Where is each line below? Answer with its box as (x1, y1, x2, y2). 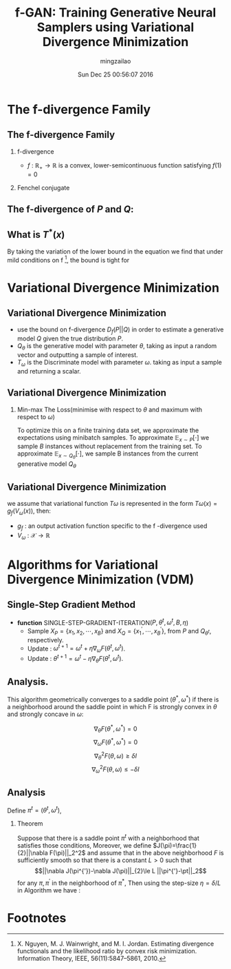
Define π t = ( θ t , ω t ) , (7, 805, 62, 815)
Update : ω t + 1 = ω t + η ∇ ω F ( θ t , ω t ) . (27, 643, 126, 654)
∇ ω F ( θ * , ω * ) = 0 (93, 737, 138, 748)
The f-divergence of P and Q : (7, 203, 134, 215)
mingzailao (100, 57, 131, 65)
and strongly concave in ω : (7, 710, 84, 718)
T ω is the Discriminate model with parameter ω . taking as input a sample (16, 358, 222, 368)
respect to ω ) (16, 412, 55, 421)
